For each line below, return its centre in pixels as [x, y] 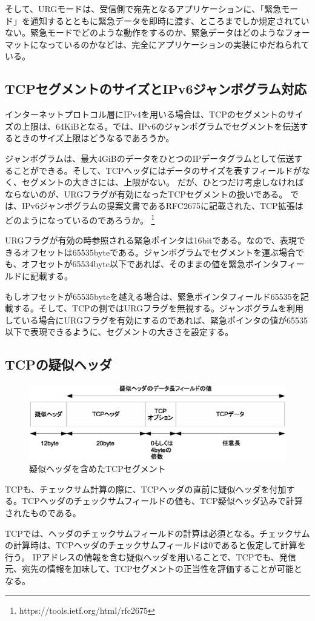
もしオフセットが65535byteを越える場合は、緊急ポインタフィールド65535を [153, 296]
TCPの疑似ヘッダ [58, 364]
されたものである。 [43, 512]
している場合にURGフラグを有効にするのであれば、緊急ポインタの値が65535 [156, 320]
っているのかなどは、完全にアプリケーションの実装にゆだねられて [178, 44]
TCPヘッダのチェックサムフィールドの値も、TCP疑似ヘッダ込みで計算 [162, 501]
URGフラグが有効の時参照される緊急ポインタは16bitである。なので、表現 [151, 240]
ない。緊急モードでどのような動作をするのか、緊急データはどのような [145, 32]
